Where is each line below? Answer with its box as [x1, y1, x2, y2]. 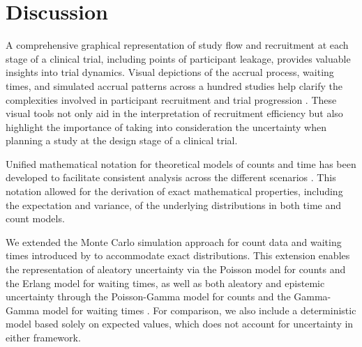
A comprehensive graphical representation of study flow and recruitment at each [6, 38, 349, 52]
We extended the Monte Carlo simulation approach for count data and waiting [6, 234, 342, 249]
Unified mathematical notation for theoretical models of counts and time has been [6, 156, 356, 171]
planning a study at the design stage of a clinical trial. [6, 133, 238, 148]
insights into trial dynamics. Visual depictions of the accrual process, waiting [6, 65, 334, 79]
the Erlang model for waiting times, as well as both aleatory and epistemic [6, 275, 325, 290]
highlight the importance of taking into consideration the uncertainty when [6, 119, 326, 134]
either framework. [6, 330, 81, 344]
